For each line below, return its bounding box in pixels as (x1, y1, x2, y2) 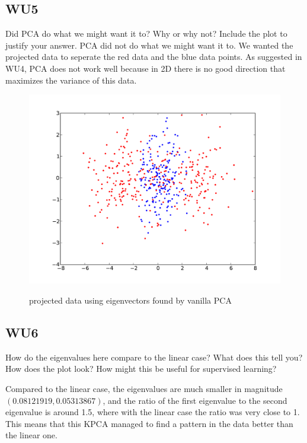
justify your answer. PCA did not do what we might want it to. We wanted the (5, 39, 293, 51)
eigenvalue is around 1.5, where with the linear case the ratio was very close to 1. (5, 406, 300, 418)
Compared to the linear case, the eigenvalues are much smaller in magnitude (5, 382, 283, 394)
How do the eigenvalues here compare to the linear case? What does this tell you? (5, 350, 303, 363)
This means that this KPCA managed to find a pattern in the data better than (5, 417, 293, 429)
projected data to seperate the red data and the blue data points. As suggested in (5, 50, 302, 63)
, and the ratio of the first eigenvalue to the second (103, 394, 287, 406)
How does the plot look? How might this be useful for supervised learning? (5, 362, 277, 375)
